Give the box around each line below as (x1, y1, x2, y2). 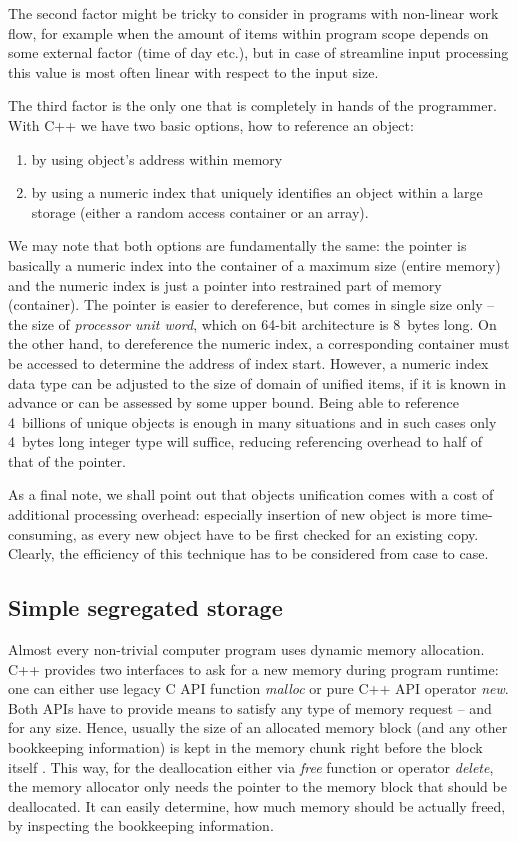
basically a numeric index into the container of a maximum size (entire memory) (8, 254, 501, 275)
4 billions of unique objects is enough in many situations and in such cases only (8, 411, 497, 432)
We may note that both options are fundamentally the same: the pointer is (8, 235, 467, 256)
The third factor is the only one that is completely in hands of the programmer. (8, 95, 497, 116)
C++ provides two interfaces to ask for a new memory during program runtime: (8, 658, 499, 679)
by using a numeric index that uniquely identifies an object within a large (31, 182, 483, 203)
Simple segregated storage (8, 592, 283, 623)
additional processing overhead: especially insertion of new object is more (8, 504, 457, 525)
